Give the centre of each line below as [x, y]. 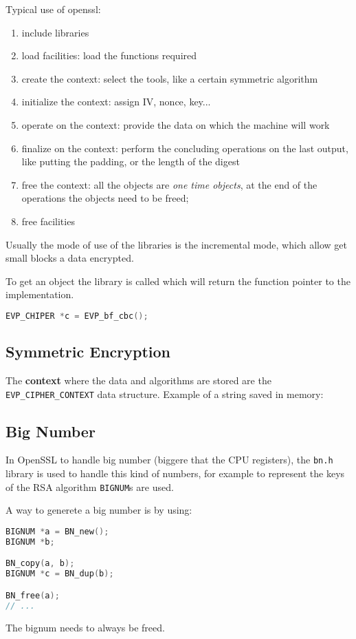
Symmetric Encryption [88, 352]
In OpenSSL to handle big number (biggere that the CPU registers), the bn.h [169, 460]
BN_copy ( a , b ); [40, 564]
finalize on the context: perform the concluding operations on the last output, [185, 148]
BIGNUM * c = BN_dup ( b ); [60, 574]
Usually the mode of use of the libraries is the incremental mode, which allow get [176, 244]
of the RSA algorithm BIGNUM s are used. [90, 486]
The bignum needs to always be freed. [85, 627]
